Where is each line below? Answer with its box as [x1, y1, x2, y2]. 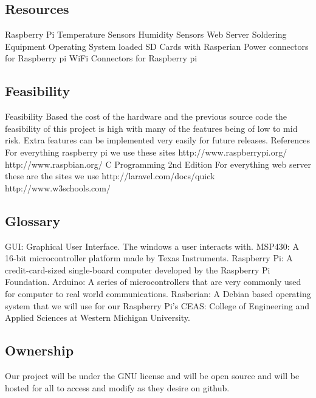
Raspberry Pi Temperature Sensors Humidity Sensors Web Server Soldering [5, 28, 287, 41]
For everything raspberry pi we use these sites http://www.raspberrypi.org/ [5, 145, 287, 158]
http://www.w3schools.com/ [5, 181, 111, 194]
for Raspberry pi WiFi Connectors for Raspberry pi [5, 52, 197, 64]
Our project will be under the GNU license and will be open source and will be [5, 369, 300, 382]
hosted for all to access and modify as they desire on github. [5, 381, 230, 394]
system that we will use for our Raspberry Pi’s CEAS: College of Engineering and [5, 299, 310, 312]
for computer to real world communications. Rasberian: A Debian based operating [5, 287, 311, 300]
